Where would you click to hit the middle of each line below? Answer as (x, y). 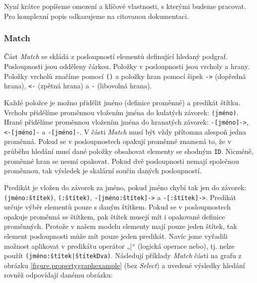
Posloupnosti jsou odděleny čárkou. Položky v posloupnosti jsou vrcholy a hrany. (127, 66)
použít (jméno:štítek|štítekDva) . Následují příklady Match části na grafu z (123, 255)
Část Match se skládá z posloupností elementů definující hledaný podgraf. (116, 56)
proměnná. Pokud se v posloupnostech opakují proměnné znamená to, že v (118, 141)
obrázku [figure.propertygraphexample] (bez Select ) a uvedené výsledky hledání (125, 265)
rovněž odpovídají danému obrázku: (58, 275)
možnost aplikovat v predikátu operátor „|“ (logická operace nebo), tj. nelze (119, 246)
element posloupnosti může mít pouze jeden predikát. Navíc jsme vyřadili (116, 236)
